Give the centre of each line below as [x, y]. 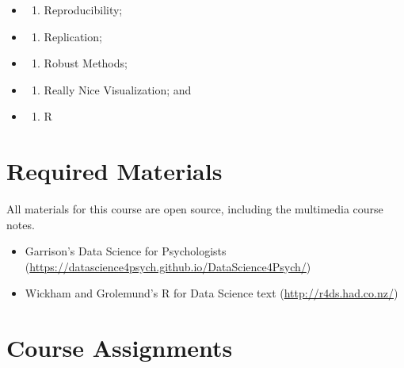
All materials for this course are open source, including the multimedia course [195, 209]
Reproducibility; [83, 10]
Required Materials [114, 171]
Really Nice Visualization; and [118, 89]
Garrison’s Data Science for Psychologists [126, 251]
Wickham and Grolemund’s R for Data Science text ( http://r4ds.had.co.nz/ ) [212, 293]
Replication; [73, 36]
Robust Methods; [86, 63]
